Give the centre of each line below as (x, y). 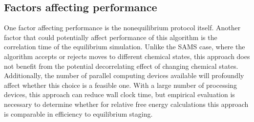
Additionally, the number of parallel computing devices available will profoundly (124, 75)
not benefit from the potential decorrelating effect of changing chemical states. (121, 66)
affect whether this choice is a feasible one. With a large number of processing (120, 85)
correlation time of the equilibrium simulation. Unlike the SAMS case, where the (125, 47)
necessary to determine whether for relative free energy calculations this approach (126, 104)
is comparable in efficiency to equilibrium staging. (78, 113)
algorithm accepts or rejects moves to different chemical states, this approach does (127, 56)
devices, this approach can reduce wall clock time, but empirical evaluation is (119, 94)
